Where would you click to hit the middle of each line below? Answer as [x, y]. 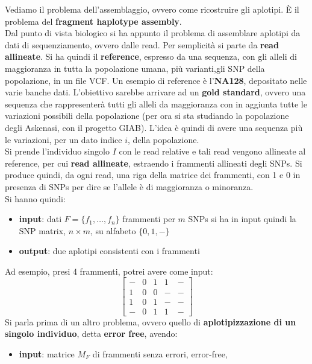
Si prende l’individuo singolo [58, 151]
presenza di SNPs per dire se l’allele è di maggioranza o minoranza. [129, 186]
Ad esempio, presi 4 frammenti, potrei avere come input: [109, 271]
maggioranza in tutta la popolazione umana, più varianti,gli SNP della [135, 68]
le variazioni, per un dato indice [64, 139]
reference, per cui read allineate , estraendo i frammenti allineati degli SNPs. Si [154, 163]
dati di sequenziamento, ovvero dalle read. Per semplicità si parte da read [142, 44]
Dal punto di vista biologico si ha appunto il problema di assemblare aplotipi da [153, 33]
